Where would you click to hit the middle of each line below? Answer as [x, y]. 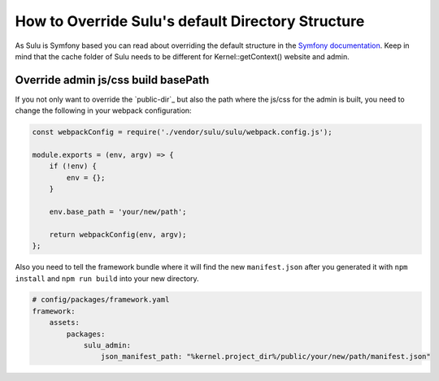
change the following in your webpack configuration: [103, 110]
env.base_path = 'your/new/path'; [118, 212]
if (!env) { [73, 166]
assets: [65, 323]
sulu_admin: [107, 346]
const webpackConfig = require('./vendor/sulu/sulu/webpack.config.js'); [182, 132]
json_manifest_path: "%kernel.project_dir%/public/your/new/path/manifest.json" [265, 357]
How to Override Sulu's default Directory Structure [190, 21]
